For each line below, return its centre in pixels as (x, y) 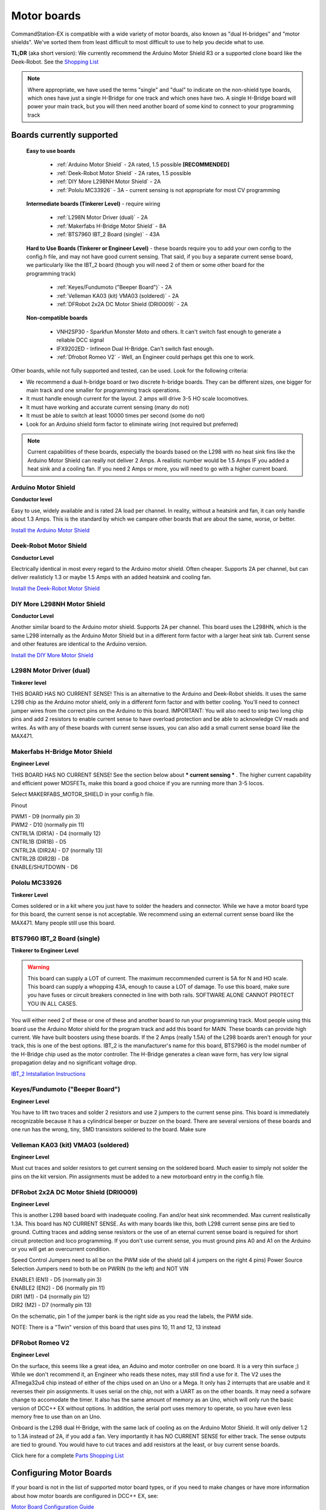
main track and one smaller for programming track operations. (104, 390)
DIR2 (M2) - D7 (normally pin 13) (51, 1305)
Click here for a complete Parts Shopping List (68, 1456)
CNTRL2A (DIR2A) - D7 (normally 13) (57, 850)
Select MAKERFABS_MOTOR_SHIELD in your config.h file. (83, 794)
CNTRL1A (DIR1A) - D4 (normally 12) (56, 833)
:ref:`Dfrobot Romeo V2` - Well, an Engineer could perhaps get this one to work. (155, 357)
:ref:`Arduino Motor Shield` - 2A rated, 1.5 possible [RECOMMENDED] (143, 165)
